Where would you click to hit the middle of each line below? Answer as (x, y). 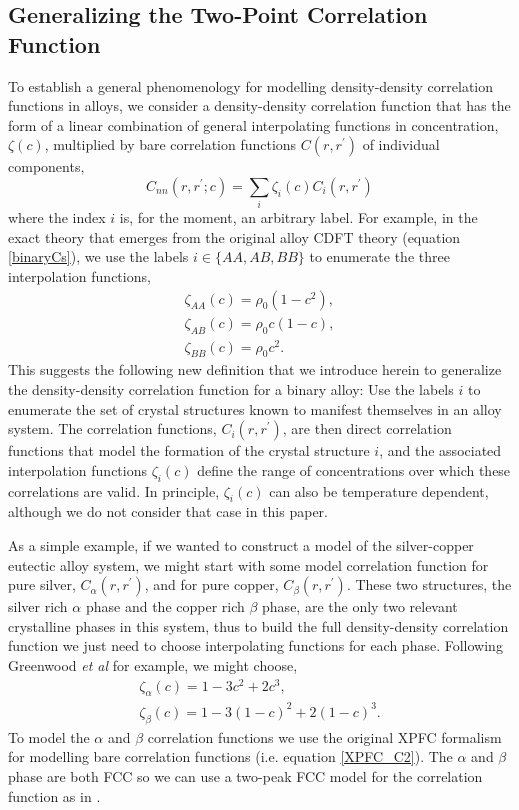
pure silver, (42, 584)
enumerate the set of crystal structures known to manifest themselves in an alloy (255, 408)
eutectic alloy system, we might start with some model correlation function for (248, 564)
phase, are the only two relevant (360, 606)
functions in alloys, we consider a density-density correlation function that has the (259, 105)
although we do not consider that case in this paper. (168, 511)
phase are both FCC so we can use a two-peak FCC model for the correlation (245, 775)
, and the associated (440, 450)
